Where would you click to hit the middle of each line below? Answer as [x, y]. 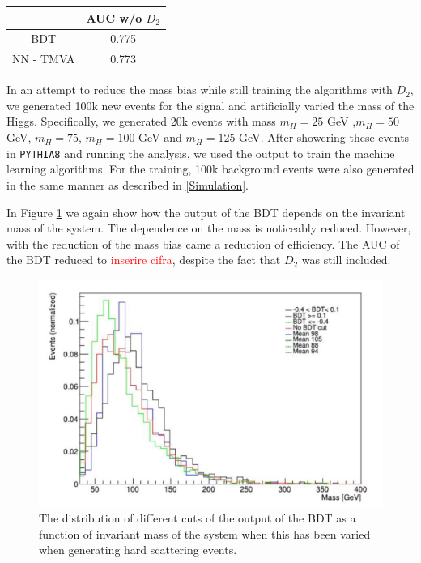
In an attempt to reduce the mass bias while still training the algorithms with [200, 90]
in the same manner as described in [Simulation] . [128, 184]
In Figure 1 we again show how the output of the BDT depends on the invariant [206, 212]
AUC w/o [114, 17]
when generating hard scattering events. [138, 550]
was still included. [346, 260]
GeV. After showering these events [324, 137]
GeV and [160, 137]
